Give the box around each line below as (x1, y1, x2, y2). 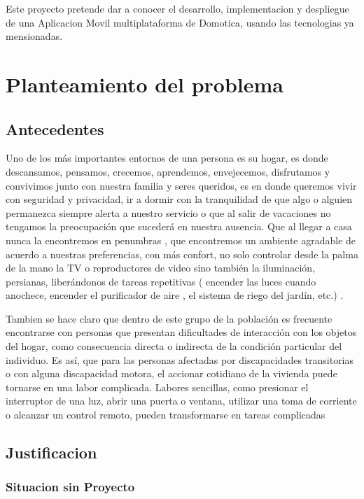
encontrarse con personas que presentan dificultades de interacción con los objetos (6, 325, 357, 339)
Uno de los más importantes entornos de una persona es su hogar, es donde (6, 150, 328, 165)
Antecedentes (6, 118, 104, 139)
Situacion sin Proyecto (6, 478, 135, 496)
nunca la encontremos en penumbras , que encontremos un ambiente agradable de (6, 232, 356, 247)
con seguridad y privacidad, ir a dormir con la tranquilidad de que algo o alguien (6, 192, 353, 206)
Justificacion (6, 442, 97, 463)
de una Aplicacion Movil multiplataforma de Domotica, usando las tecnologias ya (6, 15, 354, 29)
